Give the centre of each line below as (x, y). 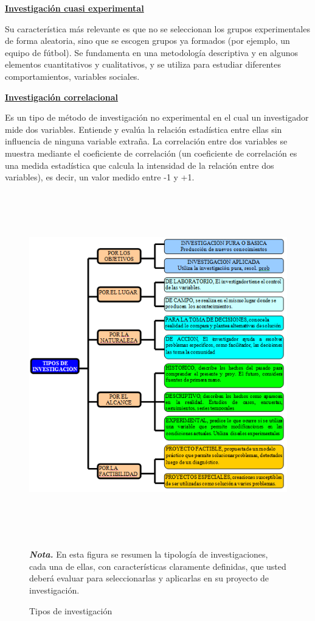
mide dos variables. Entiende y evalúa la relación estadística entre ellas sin (144, 129)
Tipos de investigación (71, 610)
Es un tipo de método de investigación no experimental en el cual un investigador (157, 117)
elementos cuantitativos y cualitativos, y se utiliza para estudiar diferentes (143, 64)
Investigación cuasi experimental (74, 8)
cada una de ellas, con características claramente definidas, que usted (158, 566)
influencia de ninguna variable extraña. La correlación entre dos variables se (146, 141)
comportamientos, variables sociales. (72, 76)
